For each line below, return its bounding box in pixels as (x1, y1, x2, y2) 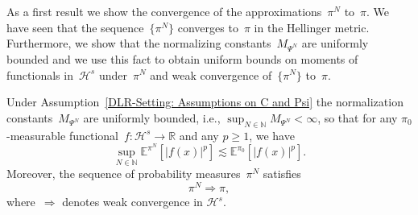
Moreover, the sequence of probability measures (6, 165, 241, 182)
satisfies (263, 165, 301, 182)
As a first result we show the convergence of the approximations (6, 3, 322, 19)
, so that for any (317, 109, 398, 126)
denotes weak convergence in (62, 193, 203, 210)
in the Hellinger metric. (254, 19, 370, 35)
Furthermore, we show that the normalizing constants (6, 35, 271, 52)
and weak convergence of (150, 66, 272, 83)
